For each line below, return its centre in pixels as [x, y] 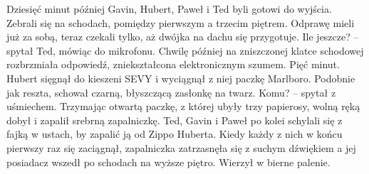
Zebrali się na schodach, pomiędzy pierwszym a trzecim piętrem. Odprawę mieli [181, 22]
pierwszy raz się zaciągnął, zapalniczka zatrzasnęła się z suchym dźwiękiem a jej [181, 147]
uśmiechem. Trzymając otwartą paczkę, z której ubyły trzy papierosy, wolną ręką [183, 106]
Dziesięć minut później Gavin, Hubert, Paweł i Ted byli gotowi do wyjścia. [169, 9]
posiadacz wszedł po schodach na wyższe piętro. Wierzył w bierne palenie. [168, 162]
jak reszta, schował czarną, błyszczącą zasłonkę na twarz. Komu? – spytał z [171, 92]
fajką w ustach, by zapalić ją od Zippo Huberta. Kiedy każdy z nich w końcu [175, 134]
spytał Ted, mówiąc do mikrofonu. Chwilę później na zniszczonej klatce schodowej [185, 50]
